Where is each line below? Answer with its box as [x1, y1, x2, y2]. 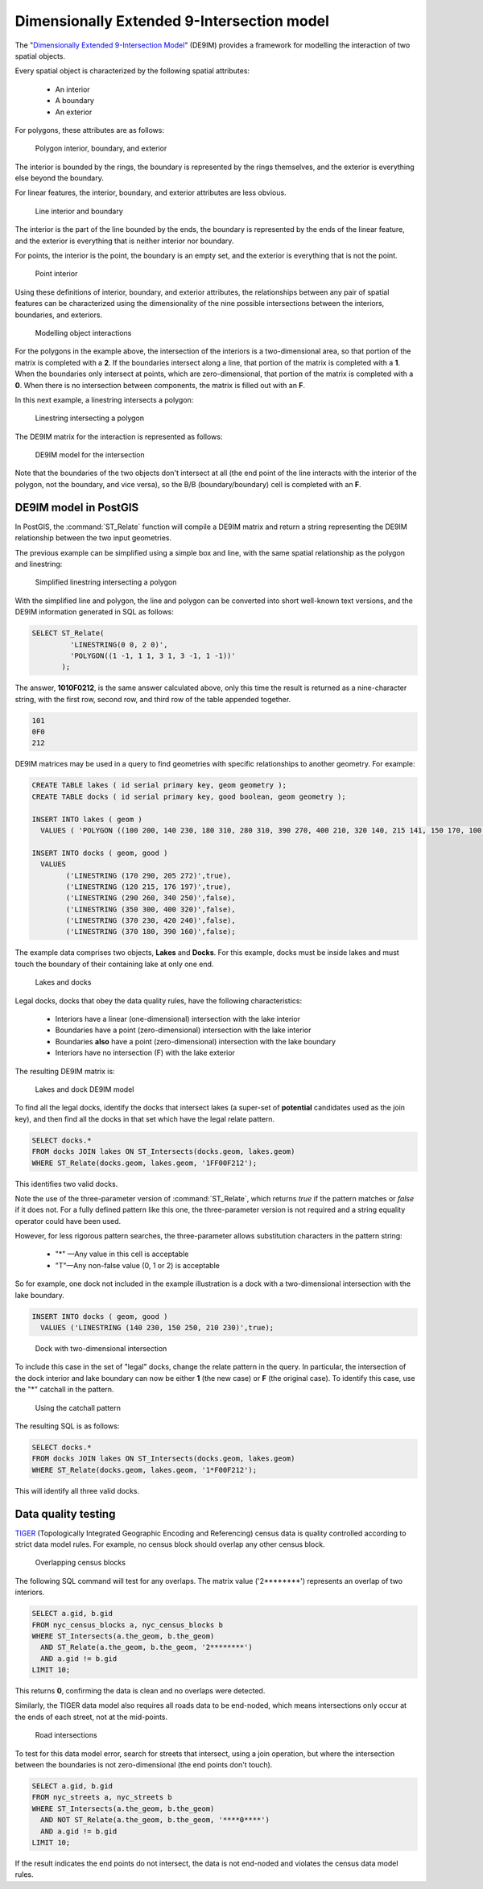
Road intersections [35, 1730, 97, 1740]
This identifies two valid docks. [14, 1179, 118, 1188]
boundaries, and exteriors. [14, 310, 103, 320]
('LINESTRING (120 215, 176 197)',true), [65, 882, 232, 891]
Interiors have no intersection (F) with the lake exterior [55, 1048, 235, 1058]
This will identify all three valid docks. [14, 1486, 140, 1495]
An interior [55, 85, 90, 94]
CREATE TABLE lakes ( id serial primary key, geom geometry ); [31, 781, 287, 790]
